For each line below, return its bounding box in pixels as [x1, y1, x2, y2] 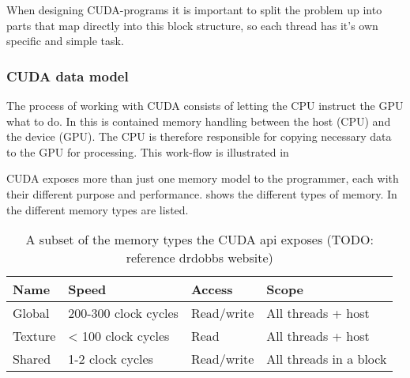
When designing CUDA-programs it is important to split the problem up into [6, 2, 382, 17]
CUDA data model [6, 66, 129, 85]
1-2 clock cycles [68, 350, 153, 369]
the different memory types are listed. [6, 201, 189, 217]
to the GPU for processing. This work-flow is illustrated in [6, 143, 289, 160]
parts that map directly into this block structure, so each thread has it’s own [6, 17, 378, 33]
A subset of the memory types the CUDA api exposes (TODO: [25, 230, 374, 249]
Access [190, 280, 233, 299]
